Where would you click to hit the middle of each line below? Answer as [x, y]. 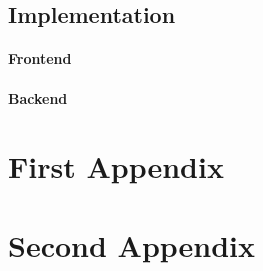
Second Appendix [132, 244]
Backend [38, 97]
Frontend [40, 58]
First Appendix [116, 166]
